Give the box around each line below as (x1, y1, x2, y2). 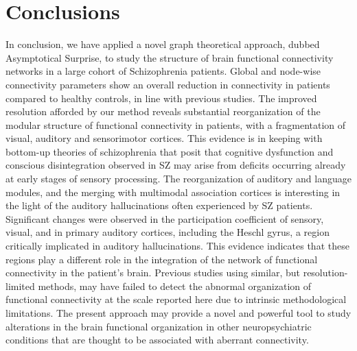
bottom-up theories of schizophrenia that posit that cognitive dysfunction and (5, 144, 334, 158)
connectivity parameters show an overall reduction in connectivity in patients (5, 77, 330, 91)
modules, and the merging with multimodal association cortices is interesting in (5, 184, 341, 199)
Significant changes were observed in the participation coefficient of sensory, (5, 211, 324, 226)
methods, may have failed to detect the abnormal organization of (38, 278, 312, 293)
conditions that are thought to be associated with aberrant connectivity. (5, 332, 309, 347)
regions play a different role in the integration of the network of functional (5, 252, 318, 266)
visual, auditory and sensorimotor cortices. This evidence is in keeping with (5, 131, 323, 145)
